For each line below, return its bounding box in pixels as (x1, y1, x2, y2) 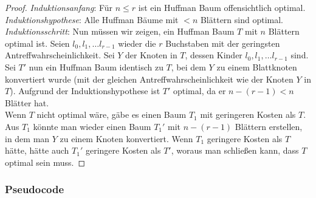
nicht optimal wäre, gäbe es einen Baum (36, 108, 187, 121)
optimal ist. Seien (5, 36, 70, 49)
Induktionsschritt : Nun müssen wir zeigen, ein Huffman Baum (5, 25, 235, 38)
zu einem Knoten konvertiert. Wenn (60, 132, 193, 145)
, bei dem (171, 60, 206, 73)
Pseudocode (5, 182, 64, 197)
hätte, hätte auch (5, 144, 69, 157)
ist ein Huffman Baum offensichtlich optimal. (138, 1, 306, 13)
